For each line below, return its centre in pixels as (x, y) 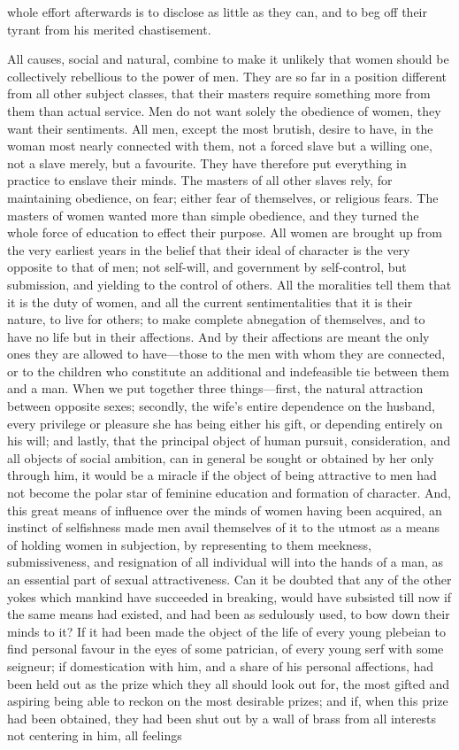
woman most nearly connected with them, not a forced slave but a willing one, (220, 146)
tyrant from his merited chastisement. (109, 29)
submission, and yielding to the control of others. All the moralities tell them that (229, 284)
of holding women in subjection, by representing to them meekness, (189, 544)
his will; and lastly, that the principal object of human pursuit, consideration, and (229, 441)
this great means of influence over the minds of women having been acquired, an (225, 510)
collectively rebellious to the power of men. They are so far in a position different (227, 76)
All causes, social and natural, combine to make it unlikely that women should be (228, 59)
